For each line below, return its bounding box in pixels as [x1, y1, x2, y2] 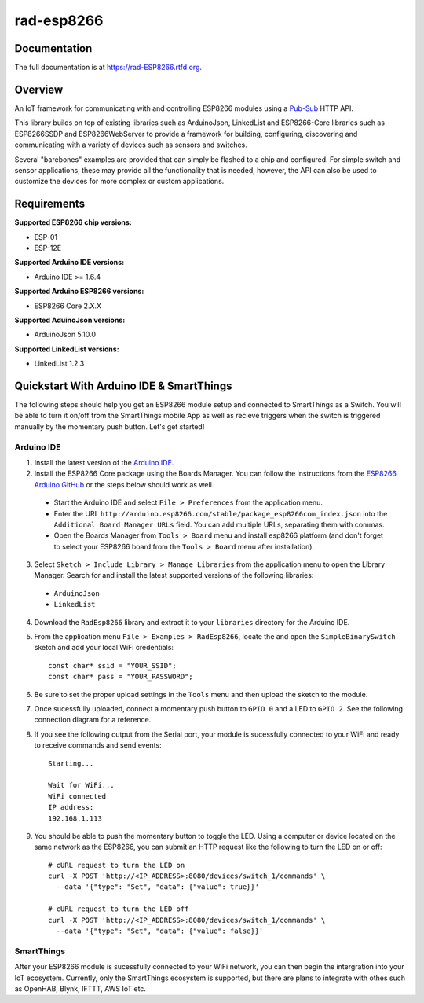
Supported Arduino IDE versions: [14, 258, 125, 267]
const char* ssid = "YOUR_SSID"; [48, 661, 177, 670]
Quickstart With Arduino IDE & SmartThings [14, 379, 232, 392]
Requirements [14, 197, 86, 211]
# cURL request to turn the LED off [48, 905, 189, 913]
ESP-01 [34, 232, 58, 241]
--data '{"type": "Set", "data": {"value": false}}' [56, 927, 264, 935]
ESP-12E [34, 244, 62, 252]
